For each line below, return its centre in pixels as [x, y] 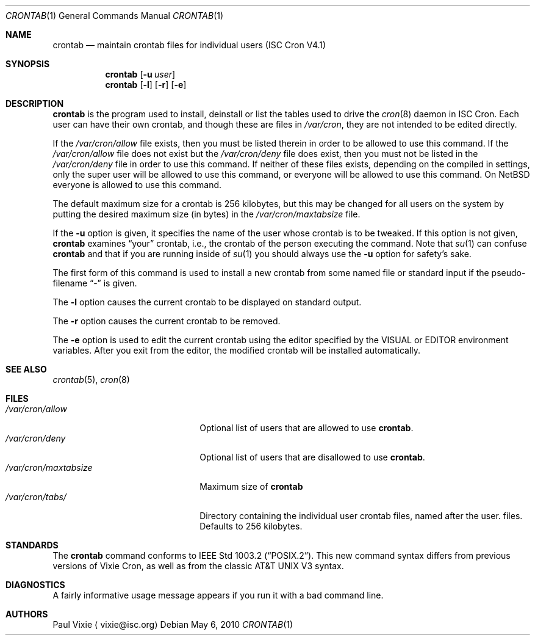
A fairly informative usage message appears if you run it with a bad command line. [218, 595]
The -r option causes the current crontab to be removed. [167, 321]
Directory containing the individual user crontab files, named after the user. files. [361, 516]
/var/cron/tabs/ [36, 497]
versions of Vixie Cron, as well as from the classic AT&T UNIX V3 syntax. [198, 566]
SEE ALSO [26, 369]
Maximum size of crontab [251, 486]
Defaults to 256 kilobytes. [251, 526]
